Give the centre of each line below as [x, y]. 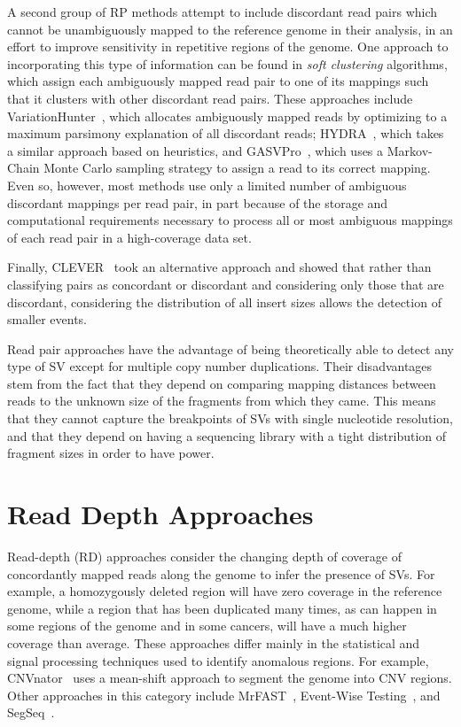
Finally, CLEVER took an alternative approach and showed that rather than [219, 267]
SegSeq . [31, 712]
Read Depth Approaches [160, 514]
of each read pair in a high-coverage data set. [129, 237]
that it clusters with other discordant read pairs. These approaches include [210, 98]
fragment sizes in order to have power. [111, 453]
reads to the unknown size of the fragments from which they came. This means [222, 401]
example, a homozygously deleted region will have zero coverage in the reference [225, 591]
